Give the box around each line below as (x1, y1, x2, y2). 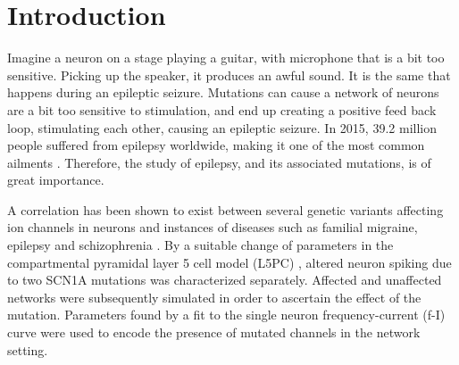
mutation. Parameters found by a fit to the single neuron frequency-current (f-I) (7, 305, 446, 324)
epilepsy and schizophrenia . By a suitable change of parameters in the (7, 236, 394, 254)
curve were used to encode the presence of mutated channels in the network (7, 323, 421, 342)
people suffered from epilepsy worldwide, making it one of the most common (7, 136, 425, 154)
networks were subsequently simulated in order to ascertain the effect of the (7, 287, 421, 306)
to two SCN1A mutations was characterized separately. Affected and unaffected (7, 270, 442, 289)
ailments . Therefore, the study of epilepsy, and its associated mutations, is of (7, 153, 431, 171)
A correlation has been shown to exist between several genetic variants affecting (7, 200, 444, 219)
